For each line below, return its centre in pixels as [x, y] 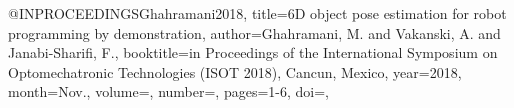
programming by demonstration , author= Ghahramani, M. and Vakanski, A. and [254, 32]
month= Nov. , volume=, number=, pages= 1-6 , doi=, [169, 91]
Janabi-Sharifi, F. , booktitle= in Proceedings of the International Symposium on [253, 52]
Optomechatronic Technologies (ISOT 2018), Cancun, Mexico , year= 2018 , [235, 71]
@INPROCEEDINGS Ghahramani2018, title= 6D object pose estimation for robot [257, 13]
